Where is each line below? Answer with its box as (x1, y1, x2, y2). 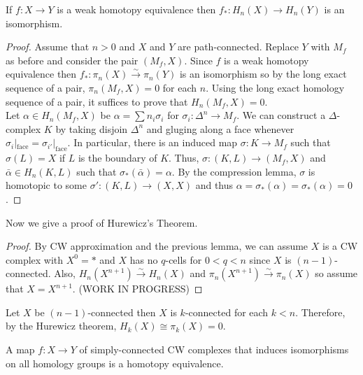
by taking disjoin (55, 121, 128, 136)
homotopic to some (6, 178, 87, 192)
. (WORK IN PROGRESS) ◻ (72, 281, 203, 296)
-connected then (87, 304, 156, 319)
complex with (6, 252, 64, 267)
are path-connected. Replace (178, 39, 299, 54)
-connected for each (185, 304, 269, 319)
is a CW (322, 239, 358, 253)
